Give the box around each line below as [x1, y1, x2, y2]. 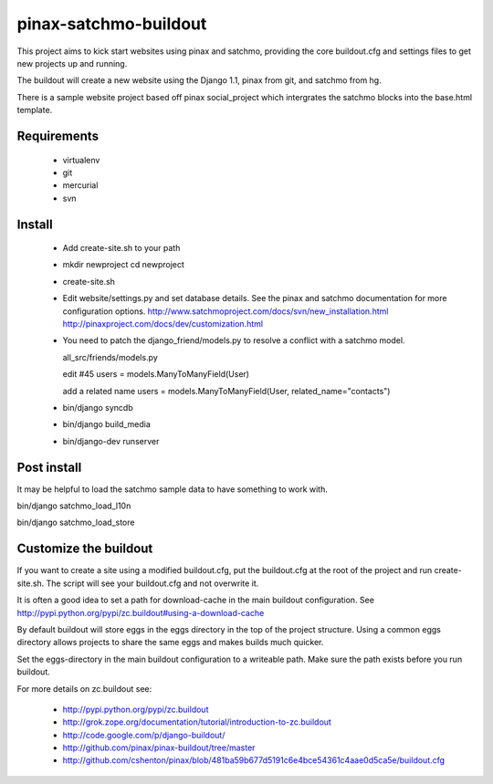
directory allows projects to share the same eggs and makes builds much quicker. [16, 637, 324, 648]
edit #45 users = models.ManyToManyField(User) [62, 369, 250, 380]
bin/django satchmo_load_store [16, 517, 135, 528]
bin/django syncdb [62, 402, 133, 413]
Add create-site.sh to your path [62, 243, 181, 254]
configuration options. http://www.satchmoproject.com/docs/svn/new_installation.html [62, 306, 389, 317]
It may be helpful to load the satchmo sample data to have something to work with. [16, 484, 329, 495]
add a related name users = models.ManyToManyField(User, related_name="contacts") [62, 385, 391, 396]
